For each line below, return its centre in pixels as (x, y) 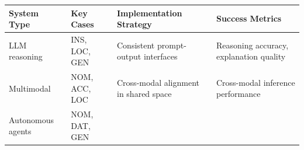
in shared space (144, 94)
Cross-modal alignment (158, 82)
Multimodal (30, 88)
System (24, 13)
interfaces (160, 56)
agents (20, 131)
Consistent (136, 45)
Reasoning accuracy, (252, 45)
